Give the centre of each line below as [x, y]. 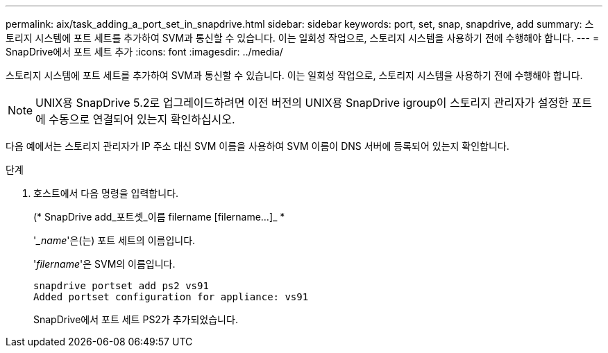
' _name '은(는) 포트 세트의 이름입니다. [115, 240]
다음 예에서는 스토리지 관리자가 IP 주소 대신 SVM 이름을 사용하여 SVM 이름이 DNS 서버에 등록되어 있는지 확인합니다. [257, 146]
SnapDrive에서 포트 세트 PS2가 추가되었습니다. [136, 319]
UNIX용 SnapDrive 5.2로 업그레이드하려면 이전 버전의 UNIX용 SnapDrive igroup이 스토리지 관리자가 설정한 [302, 103]
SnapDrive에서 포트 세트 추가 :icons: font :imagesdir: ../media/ [144, 52]
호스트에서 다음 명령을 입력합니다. [106, 193]
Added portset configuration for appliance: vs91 [171, 297]
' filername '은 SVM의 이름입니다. [104, 264]
